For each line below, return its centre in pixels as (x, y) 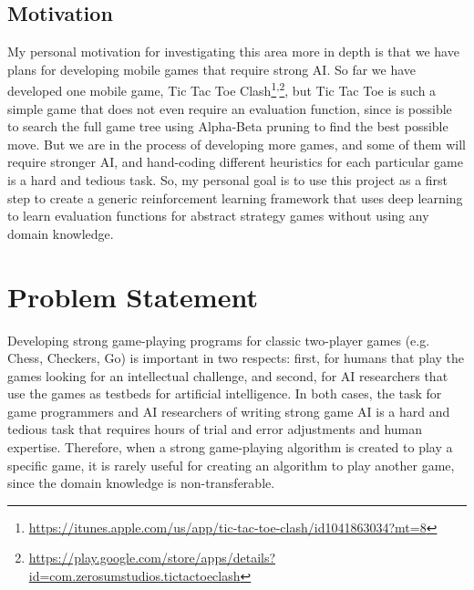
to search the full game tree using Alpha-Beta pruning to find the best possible (228, 126)
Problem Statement (133, 296)
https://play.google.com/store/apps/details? (152, 558)
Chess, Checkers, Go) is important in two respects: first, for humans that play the (236, 358)
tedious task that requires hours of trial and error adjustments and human (215, 429)
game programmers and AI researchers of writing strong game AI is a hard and (229, 411)
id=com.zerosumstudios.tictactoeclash (134, 576)
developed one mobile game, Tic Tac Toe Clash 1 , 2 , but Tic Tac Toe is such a (222, 89)
